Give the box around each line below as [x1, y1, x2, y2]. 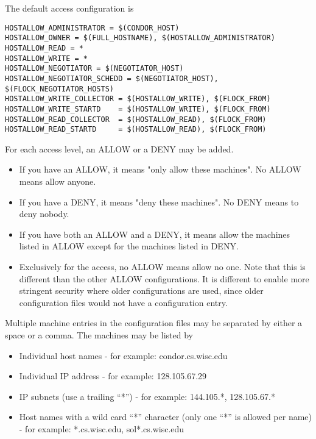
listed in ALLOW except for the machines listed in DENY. [19, 240, 239, 252]
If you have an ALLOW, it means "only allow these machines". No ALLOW [19, 163, 301, 176]
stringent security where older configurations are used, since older [19, 284, 264, 297]
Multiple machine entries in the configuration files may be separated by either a [5, 316, 303, 329]
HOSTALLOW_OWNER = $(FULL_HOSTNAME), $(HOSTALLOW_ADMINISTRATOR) [5, 34, 275, 43]
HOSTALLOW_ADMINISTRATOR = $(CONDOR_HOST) [5, 23, 180, 32]
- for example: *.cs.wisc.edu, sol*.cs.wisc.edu [19, 422, 184, 435]
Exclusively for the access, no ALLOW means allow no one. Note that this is [19, 260, 306, 273]
